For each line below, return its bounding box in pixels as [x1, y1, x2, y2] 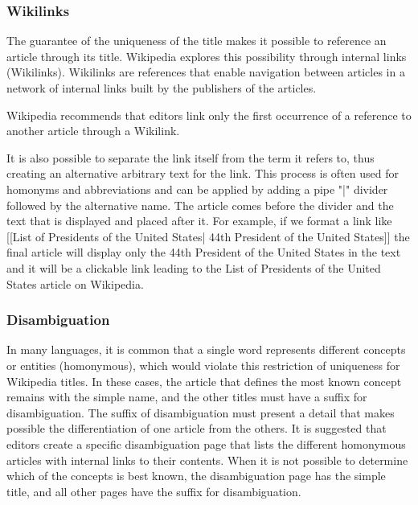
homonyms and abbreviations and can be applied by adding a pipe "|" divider [6, 180, 388, 197]
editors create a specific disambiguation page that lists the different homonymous [6, 435, 406, 452]
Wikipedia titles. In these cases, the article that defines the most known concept [6, 372, 402, 389]
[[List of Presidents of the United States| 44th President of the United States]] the [6, 228, 410, 244]
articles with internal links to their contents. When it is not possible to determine [6, 451, 408, 468]
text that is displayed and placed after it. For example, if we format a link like [6, 212, 392, 229]
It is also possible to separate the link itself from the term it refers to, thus [6, 149, 375, 166]
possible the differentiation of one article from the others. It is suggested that [6, 420, 387, 437]
